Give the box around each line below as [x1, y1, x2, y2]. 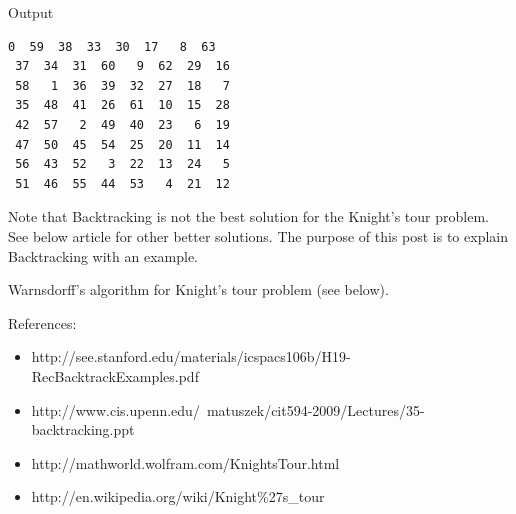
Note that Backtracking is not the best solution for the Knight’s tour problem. [8, 206, 489, 227]
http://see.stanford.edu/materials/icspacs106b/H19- [31, 346, 351, 367]
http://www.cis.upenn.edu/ [31, 399, 200, 420]
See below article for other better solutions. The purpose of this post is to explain [8, 225, 508, 246]
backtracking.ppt [31, 419, 135, 440]
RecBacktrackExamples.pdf [31, 365, 199, 386]
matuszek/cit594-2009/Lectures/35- [206, 399, 425, 420]
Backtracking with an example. [8, 245, 199, 266]
